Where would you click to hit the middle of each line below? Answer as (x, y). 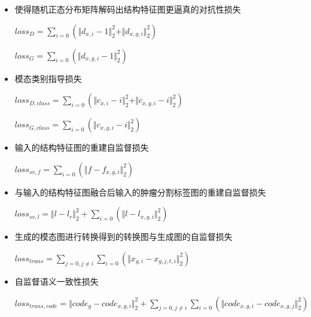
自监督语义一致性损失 (57, 281)
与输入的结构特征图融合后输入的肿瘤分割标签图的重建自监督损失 (140, 192)
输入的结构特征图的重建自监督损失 (82, 147)
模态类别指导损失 (48, 78)
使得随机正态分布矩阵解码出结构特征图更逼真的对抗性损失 (128, 9)
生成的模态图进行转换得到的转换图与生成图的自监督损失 (124, 237)
